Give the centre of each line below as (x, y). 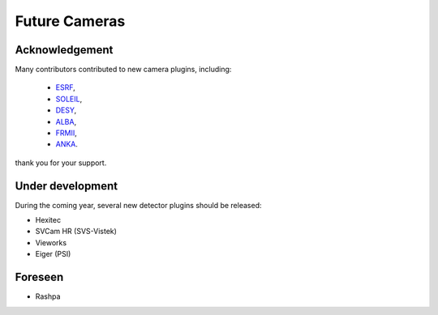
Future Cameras (70, 21)
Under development (67, 186)
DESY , (66, 110)
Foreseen (39, 277)
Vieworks (51, 242)
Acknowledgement (64, 50)
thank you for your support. (61, 163)
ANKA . (67, 144)
